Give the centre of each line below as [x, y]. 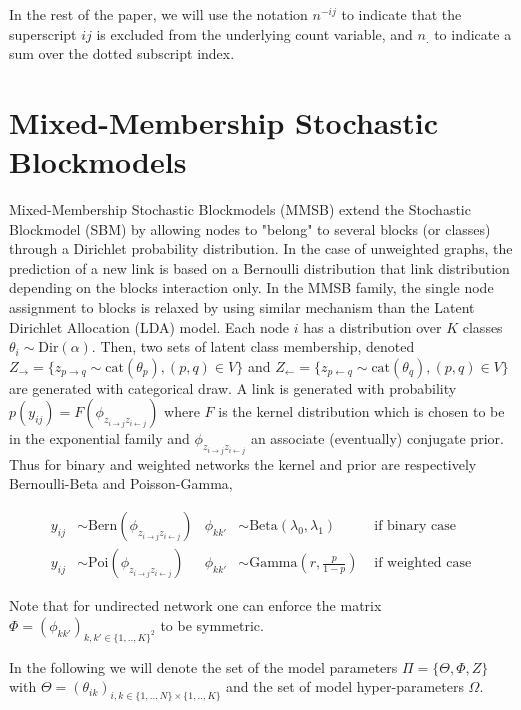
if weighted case [423, 563]
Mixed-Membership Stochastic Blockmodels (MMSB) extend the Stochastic [240, 209]
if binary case [415, 526]
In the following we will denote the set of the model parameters [203, 666]
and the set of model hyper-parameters [345, 686]
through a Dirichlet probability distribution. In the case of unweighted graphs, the [261, 248]
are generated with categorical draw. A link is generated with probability [233, 387]
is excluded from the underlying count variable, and [254, 33]
